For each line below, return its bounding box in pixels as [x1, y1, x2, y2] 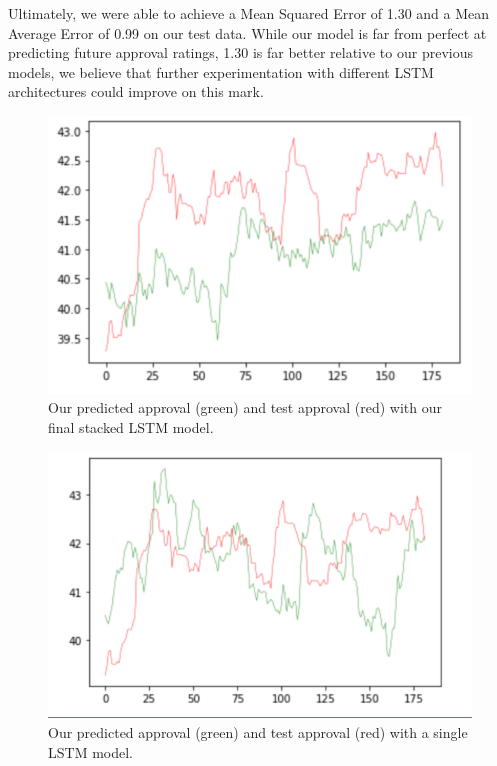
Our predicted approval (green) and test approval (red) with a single [48, 722, 468, 743]
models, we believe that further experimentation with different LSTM [8, 61, 434, 82]
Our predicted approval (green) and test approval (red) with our [48, 397, 442, 418]
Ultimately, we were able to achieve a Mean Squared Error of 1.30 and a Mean [8, 3, 490, 23]
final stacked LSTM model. [48, 416, 214, 437]
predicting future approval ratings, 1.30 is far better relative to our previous [8, 42, 473, 63]
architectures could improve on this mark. [8, 81, 264, 102]
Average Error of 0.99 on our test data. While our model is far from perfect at [8, 22, 487, 43]
